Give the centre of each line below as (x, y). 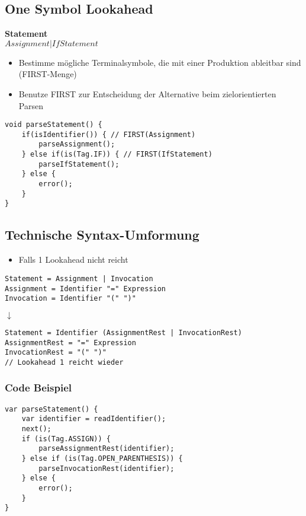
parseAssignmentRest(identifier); (107, 449)
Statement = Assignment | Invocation (79, 278)
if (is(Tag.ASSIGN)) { (66, 439)
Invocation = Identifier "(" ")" (70, 299)
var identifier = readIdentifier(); (94, 419)
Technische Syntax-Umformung (102, 235)
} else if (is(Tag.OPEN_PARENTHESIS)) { (102, 458)
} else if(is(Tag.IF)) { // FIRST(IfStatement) (117, 155)
